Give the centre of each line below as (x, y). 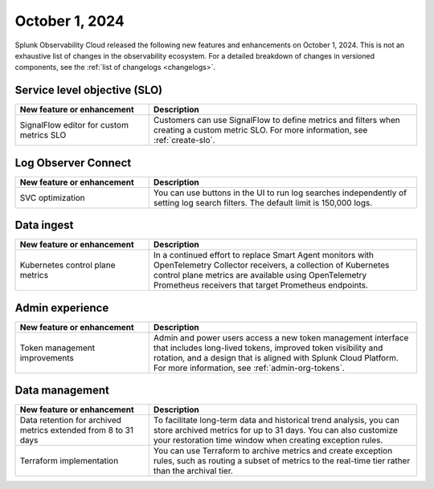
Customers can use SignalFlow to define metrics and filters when (277, 120)
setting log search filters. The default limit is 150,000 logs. (263, 202)
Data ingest (44, 225)
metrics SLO (43, 135)
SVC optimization (53, 198)
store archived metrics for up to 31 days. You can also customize (275, 430)
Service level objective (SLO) (89, 90)
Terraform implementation (69, 461)
